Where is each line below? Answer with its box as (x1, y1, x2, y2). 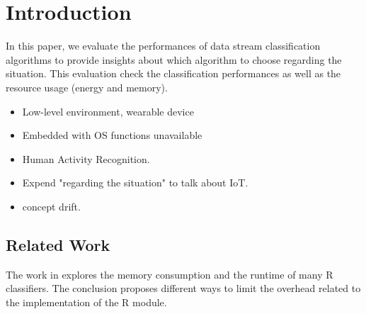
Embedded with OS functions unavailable (22, 128, 202, 142)
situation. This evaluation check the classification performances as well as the (6, 66, 341, 81)
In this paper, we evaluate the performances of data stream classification (6, 38, 321, 53)
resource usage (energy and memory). (6, 79, 168, 94)
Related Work (6, 233, 110, 255)
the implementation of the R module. (6, 294, 167, 309)
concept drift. (22, 198, 81, 213)
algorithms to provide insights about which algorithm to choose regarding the (6, 52, 342, 67)
